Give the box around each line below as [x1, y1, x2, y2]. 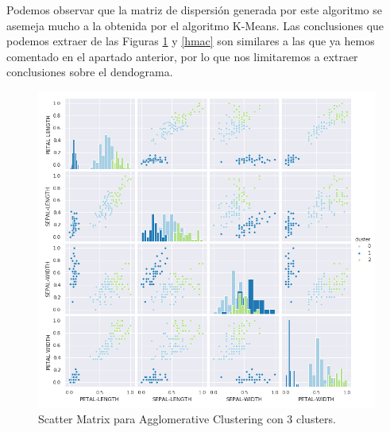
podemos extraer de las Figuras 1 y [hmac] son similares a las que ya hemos [6, 33, 375, 49]
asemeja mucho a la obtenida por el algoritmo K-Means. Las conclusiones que [6, 17, 384, 33]
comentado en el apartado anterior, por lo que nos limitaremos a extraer [6, 48, 358, 64]
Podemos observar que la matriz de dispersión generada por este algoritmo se [6, 2, 383, 17]
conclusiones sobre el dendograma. [6, 64, 173, 80]
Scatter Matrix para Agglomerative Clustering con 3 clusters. [38, 411, 336, 427]
